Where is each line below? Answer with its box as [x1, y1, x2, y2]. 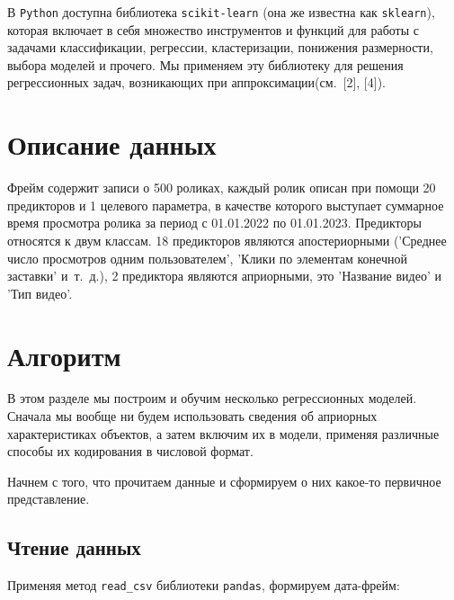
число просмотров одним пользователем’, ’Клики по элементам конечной [7, 248, 407, 267]
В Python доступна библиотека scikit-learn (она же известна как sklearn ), [7, 3, 435, 21]
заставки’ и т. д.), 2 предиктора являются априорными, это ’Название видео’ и [7, 266, 441, 285]
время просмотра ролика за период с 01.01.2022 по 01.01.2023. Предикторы [7, 213, 422, 232]
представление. [7, 489, 90, 508]
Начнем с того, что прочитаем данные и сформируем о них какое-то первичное [7, 471, 441, 490]
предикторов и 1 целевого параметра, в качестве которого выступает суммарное [7, 195, 444, 214]
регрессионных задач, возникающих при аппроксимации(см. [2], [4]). [7, 73, 386, 92]
